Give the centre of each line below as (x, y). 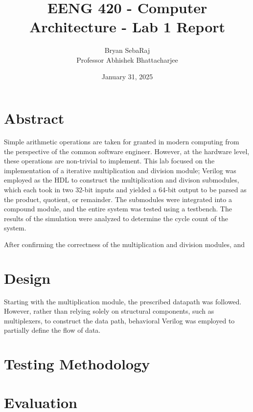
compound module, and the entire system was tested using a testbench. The (118, 209)
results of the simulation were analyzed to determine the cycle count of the (116, 218)
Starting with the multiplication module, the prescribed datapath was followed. (123, 301)
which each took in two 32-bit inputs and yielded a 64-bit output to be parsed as (125, 189)
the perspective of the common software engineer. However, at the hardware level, (127, 151)
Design (27, 278)
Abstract (34, 118)
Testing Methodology (77, 364)
